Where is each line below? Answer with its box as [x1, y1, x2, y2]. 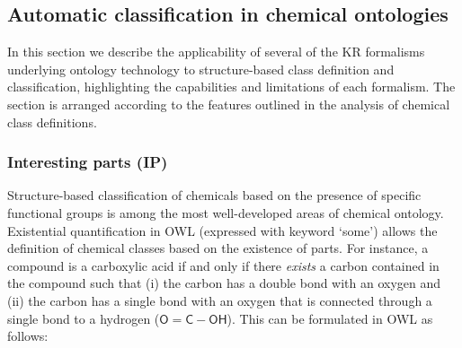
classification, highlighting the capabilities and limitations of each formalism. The [7, 77, 456, 96]
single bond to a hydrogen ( [7, 309, 160, 327]
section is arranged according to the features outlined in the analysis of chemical [7, 94, 450, 113]
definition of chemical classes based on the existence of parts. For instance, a [7, 239, 429, 257]
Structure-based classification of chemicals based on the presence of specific [7, 186, 422, 204]
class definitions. [7, 112, 97, 131]
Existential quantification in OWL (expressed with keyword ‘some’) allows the [7, 221, 438, 239]
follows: [7, 326, 49, 345]
